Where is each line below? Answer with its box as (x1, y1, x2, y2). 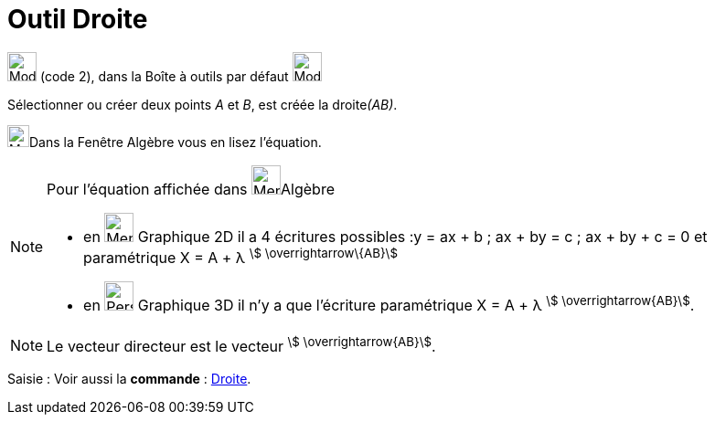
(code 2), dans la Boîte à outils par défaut (39, 68, 289, 84)
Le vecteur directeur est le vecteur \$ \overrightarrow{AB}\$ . (47, 334, 436, 356)
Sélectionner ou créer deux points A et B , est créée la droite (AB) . (7, 96, 398, 112)
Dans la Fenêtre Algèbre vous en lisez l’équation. (29, 133, 322, 150)
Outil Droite (7, 4, 148, 35)
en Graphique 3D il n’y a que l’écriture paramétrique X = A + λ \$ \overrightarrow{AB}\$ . (83, 292, 695, 315)
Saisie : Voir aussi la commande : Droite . (7, 371, 251, 387)
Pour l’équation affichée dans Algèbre (47, 179, 335, 198)
